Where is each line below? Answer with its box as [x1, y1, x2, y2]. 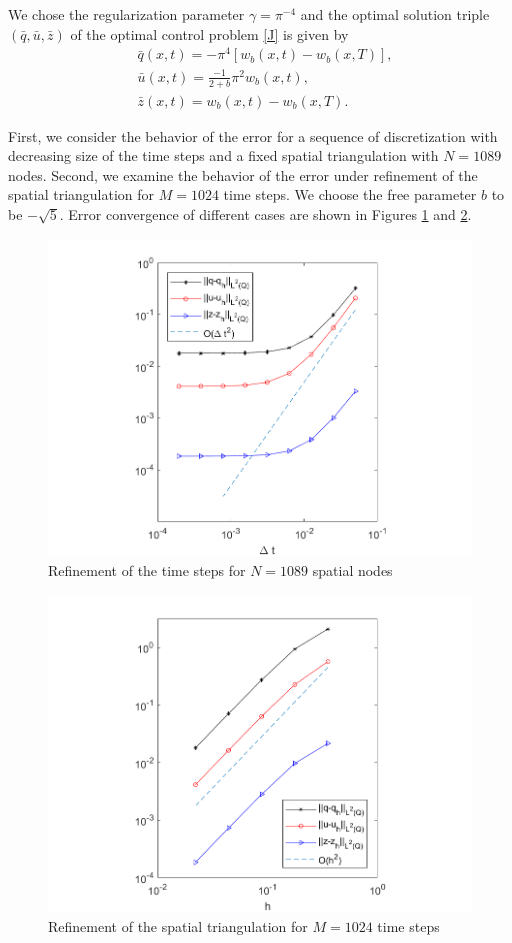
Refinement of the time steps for [48, 560, 246, 581]
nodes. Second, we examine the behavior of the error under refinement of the [8, 164, 478, 185]
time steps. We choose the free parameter [223, 184, 477, 205]
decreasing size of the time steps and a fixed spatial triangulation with [8, 145, 439, 166]
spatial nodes [312, 560, 393, 581]
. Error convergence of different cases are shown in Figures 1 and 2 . [59, 204, 472, 225]
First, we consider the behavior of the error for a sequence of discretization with [8, 125, 498, 146]
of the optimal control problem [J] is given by [70, 23, 349, 44]
